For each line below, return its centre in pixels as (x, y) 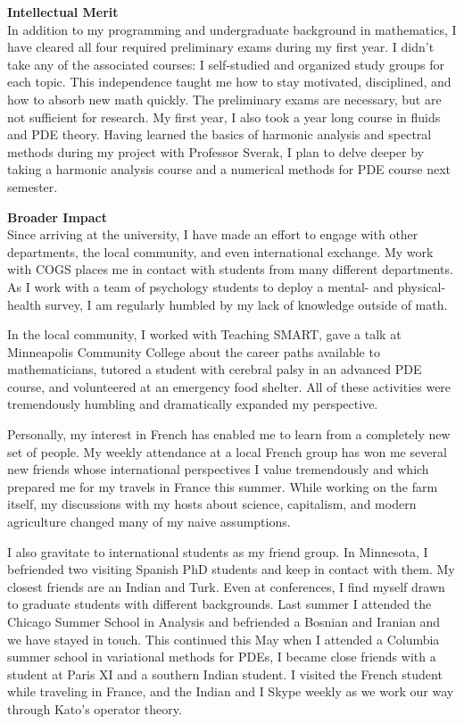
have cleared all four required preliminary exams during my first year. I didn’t (221, 47)
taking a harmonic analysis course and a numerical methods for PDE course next (229, 169)
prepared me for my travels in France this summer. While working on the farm (223, 486)
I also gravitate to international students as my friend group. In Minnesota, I (218, 551)
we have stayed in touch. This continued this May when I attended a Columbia (224, 639)
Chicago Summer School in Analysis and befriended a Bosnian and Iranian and (224, 621)
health (25, 304)
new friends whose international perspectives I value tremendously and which (218, 469)
